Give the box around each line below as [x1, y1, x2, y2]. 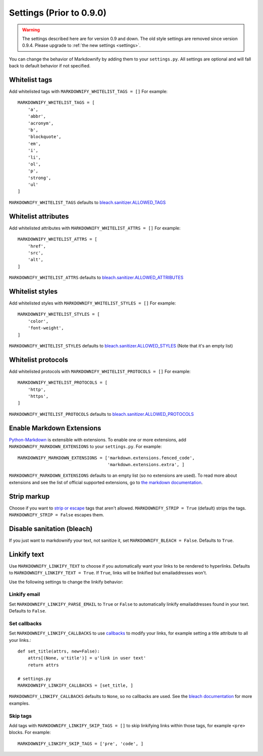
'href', [27, 243, 46, 249]
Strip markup [9, 492, 50, 500]
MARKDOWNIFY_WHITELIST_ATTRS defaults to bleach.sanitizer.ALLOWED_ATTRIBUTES [9, 275, 184, 281]
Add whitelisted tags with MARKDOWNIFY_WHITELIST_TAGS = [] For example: [9, 88, 168, 95]
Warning [22, 27, 40, 33]
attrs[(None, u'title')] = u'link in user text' [27, 655, 146, 661]
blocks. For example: [9, 730, 51, 736]
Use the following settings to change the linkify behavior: [9, 579, 124, 585]
